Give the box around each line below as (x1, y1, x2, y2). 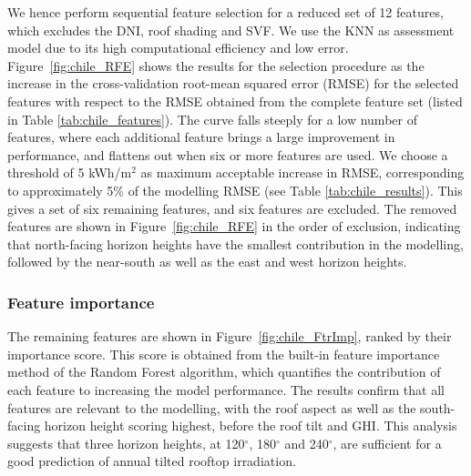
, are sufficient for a (333, 433, 442, 452)
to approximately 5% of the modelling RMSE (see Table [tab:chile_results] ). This (7, 180, 463, 199)
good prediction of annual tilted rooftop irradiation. (7, 451, 296, 471)
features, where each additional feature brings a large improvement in (7, 127, 395, 147)
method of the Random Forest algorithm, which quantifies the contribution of (7, 362, 441, 381)
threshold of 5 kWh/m (7, 163, 132, 182)
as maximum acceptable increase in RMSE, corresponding (140, 163, 465, 182)
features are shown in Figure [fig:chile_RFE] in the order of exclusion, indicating (7, 217, 461, 236)
